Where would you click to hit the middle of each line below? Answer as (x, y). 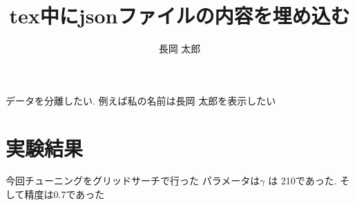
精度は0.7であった (65, 194)
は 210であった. (303, 181)
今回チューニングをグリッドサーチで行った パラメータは (133, 181)
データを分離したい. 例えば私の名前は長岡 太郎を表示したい (141, 100)
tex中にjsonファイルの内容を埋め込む (180, 15)
